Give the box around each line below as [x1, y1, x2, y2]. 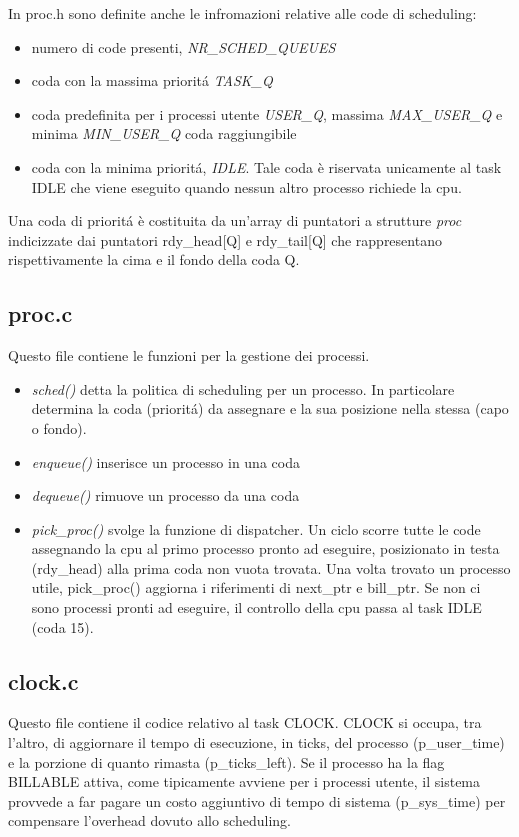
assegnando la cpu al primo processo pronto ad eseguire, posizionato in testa [31, 538, 500, 559]
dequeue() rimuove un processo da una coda [31, 485, 300, 506]
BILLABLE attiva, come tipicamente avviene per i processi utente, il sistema [8, 771, 481, 792]
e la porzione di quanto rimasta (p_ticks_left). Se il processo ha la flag [8, 751, 445, 772]
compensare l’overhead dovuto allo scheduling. [8, 810, 291, 831]
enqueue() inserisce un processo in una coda [31, 451, 300, 472]
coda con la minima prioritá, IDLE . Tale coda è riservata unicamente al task [31, 156, 502, 177]
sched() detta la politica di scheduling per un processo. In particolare [31, 378, 455, 399]
